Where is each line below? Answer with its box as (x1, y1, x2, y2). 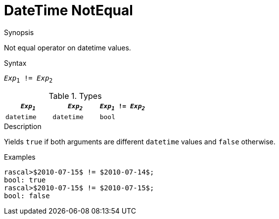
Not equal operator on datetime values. (4, 43, 131, 52)
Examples (4, 153, 36, 162)
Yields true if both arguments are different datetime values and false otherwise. (4, 137, 276, 146)
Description (4, 122, 42, 131)
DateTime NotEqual (4, 2, 133, 19)
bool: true (4, 176, 46, 184)
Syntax (4, 58, 27, 67)
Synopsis (4, 28, 34, 37)
